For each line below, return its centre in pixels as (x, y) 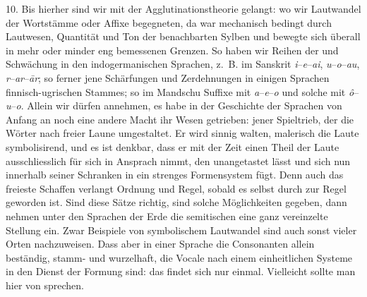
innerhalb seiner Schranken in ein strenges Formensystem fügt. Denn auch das (175, 175)
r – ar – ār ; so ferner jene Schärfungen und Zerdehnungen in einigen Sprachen (168, 77)
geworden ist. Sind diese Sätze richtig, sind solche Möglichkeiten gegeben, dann (176, 202)
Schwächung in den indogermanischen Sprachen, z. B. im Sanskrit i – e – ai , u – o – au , (183, 64)
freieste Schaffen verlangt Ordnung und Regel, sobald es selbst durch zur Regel (176, 188)
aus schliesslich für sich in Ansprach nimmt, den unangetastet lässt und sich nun (178, 160)
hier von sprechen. (45, 285)
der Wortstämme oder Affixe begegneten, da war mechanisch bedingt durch (169, 22)
